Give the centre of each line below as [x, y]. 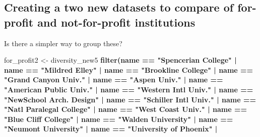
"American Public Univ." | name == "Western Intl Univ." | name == [129, 89]
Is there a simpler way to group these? [63, 43]
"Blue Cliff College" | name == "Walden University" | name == [119, 119]
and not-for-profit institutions [116, 22]
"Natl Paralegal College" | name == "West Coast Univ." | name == [125, 109]
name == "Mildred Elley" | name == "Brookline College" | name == [129, 70]
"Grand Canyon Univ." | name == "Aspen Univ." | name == [114, 80]
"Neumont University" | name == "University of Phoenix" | [111, 129]
